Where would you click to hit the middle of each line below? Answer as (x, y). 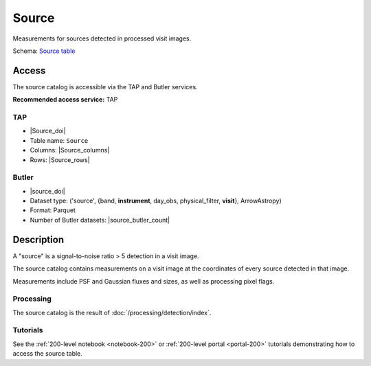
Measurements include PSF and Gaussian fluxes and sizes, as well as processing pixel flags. (144, 281)
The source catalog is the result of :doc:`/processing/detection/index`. (112, 312)
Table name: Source (59, 140)
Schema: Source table (44, 51)
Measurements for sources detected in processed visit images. (102, 38)
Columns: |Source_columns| (70, 150)
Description (38, 239)
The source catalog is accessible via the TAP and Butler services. (105, 87)
